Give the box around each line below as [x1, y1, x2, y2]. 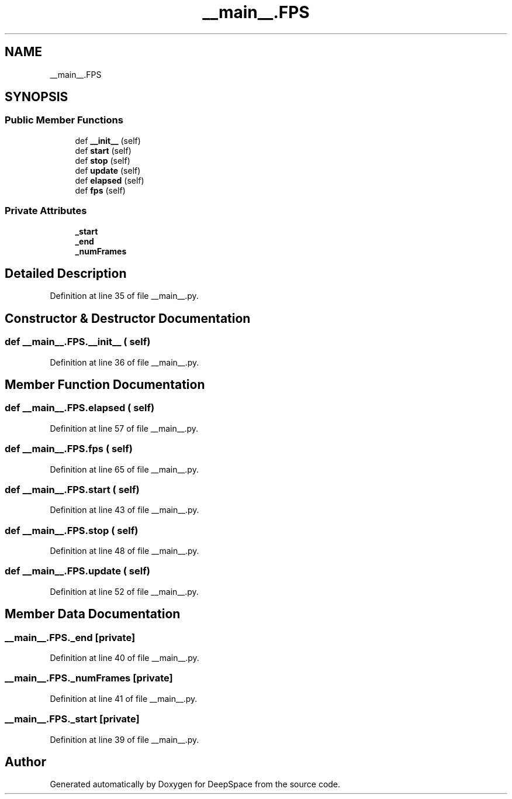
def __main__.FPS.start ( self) [5, 483, 140, 495]
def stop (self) [75, 155, 130, 166]
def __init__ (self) [75, 135, 141, 146]
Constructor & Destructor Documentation [5, 311, 251, 326]
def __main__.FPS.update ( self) [5, 565, 150, 577]
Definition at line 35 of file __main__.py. [50, 291, 199, 301]
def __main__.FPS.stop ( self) [5, 524, 139, 536]
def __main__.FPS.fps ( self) [5, 443, 133, 455]
